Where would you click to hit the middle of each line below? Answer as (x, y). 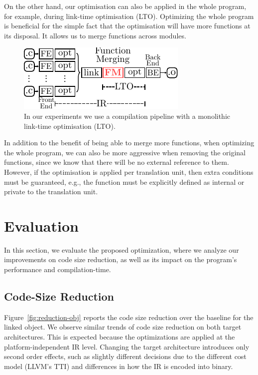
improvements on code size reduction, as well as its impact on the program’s (121, 259)
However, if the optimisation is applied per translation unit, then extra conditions (129, 172)
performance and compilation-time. (58, 269)
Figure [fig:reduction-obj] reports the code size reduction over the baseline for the (129, 317)
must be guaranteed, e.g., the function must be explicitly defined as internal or (124, 182)
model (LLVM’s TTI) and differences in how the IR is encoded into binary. (119, 366)
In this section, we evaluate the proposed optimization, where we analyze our (122, 249)
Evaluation (41, 225)
